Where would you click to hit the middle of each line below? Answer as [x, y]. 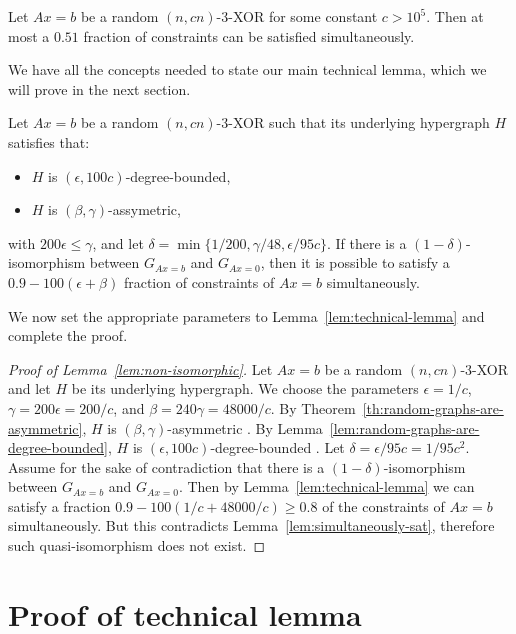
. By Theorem [313, 407]
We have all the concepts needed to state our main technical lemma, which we [247, 69]
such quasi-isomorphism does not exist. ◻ [137, 545]
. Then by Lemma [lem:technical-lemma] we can [326, 486]
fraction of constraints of [199, 281]
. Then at [455, 16]
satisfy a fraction [59, 505]
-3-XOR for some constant [297, 16]
